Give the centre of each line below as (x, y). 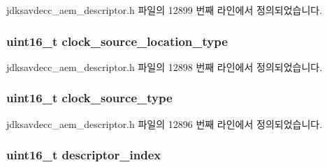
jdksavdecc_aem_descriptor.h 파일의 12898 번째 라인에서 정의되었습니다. (165, 66)
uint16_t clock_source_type (89, 98)
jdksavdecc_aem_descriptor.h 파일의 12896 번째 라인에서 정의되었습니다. (165, 124)
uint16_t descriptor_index (84, 155)
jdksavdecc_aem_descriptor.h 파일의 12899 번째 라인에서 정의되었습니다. (165, 10)
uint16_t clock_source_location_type (117, 41)
